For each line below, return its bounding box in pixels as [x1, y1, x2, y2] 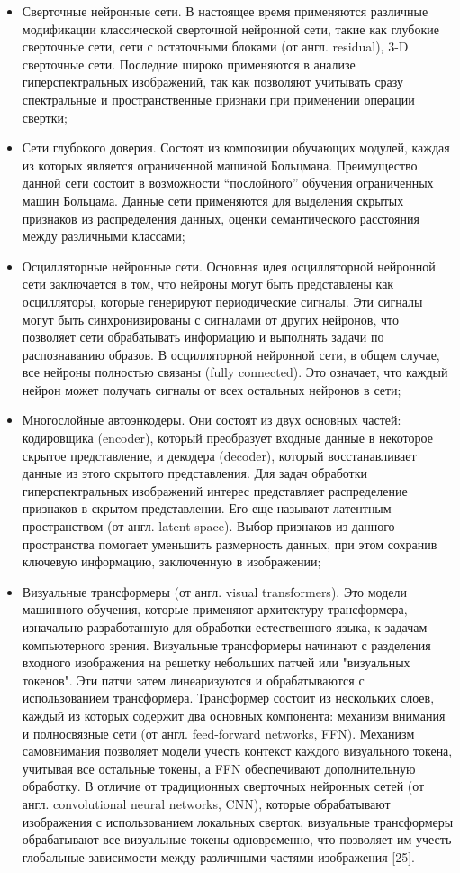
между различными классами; [22, 226, 185, 245]
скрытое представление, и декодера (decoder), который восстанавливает [22, 446, 417, 464]
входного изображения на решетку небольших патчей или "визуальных [22, 653, 410, 672]
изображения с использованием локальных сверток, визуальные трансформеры [22, 812, 454, 831]
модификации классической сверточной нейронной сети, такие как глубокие [22, 19, 439, 38]
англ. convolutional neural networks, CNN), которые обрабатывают [22, 794, 391, 813]
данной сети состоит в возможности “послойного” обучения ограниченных [22, 173, 434, 192]
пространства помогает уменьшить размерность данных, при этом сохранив [22, 534, 437, 553]
